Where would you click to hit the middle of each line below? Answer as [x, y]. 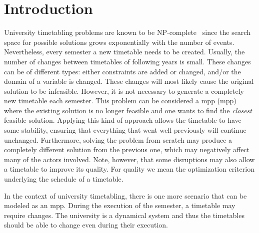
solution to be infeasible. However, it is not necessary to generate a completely [124, 91]
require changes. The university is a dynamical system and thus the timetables [124, 215]
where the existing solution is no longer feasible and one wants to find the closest [128, 110]
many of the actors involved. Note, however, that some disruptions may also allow [129, 159]
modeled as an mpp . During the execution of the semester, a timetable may [120, 205]
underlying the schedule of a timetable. [64, 179]
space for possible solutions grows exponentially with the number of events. [119, 42]
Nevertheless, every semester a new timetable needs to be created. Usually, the [124, 52]
